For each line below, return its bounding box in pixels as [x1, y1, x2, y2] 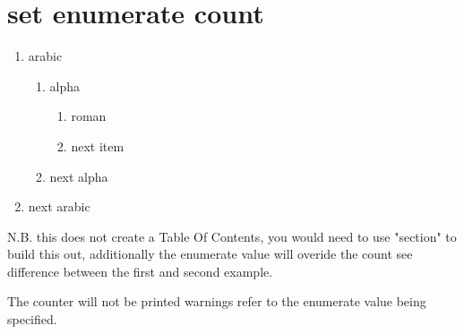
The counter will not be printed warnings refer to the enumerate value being [7, 292, 426, 311]
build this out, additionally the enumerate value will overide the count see [7, 244, 413, 263]
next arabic [28, 197, 90, 216]
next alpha [49, 167, 108, 185]
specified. [7, 310, 57, 329]
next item [71, 136, 125, 155]
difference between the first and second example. [7, 261, 273, 280]
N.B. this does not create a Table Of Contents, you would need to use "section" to [7, 227, 457, 245]
